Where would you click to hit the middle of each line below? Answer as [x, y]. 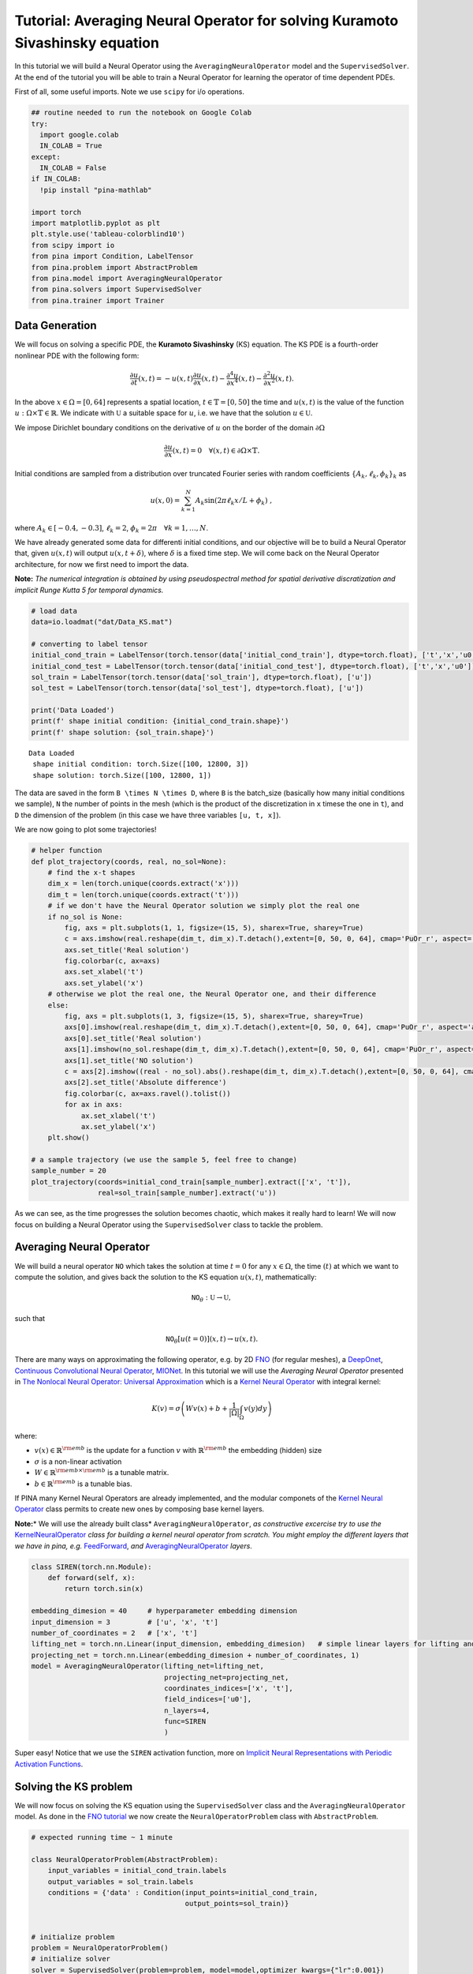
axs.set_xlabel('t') [104, 972]
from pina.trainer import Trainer [98, 300]
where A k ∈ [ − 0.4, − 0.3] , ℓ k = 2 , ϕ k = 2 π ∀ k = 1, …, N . [112, 529]
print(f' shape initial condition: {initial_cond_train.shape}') [160, 721]
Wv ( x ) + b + [207, 1409]
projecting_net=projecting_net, [227, 1677]
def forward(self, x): [91, 1578]
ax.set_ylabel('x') [119, 1126]
